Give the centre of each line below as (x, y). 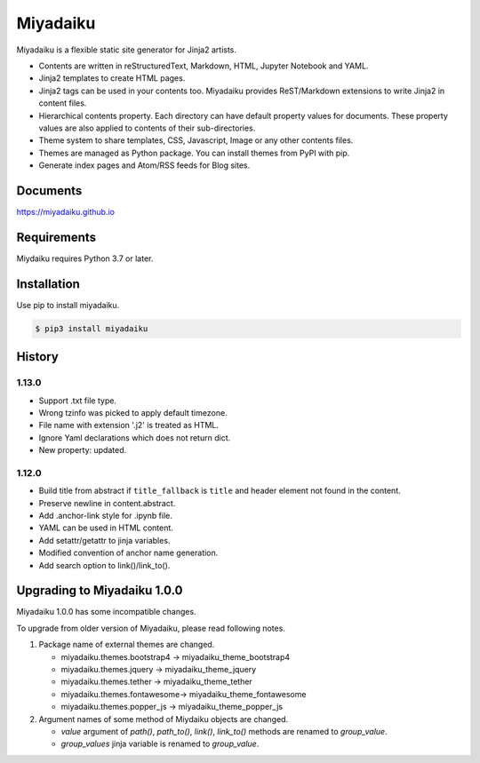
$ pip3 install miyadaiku (92, 328)
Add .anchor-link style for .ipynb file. (105, 516)
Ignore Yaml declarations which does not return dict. (135, 437)
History (38, 357)
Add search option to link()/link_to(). (104, 565)
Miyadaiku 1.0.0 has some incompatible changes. (106, 612)
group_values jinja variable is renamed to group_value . (160, 744)
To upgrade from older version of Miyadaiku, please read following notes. (151, 628)
